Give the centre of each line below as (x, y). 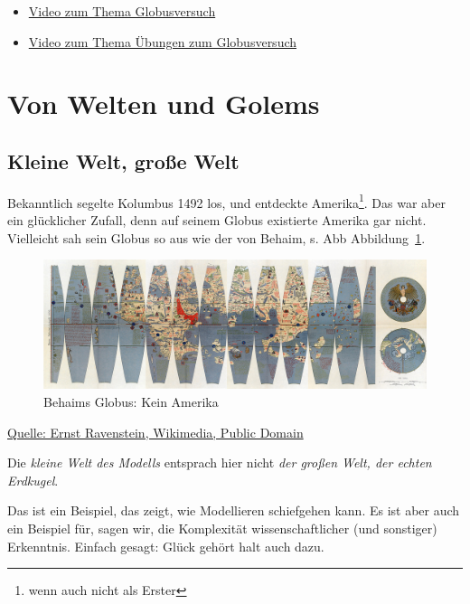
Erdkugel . (33, 480)
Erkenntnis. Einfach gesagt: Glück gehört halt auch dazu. (166, 546)
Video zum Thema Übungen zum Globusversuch (163, 41)
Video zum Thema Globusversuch (122, 11)
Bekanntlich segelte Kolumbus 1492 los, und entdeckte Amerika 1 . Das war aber (226, 201)
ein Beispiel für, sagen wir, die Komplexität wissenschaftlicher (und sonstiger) (222, 528)
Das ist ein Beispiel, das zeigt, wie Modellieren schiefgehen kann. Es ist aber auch (234, 510)
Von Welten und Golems (164, 104)
